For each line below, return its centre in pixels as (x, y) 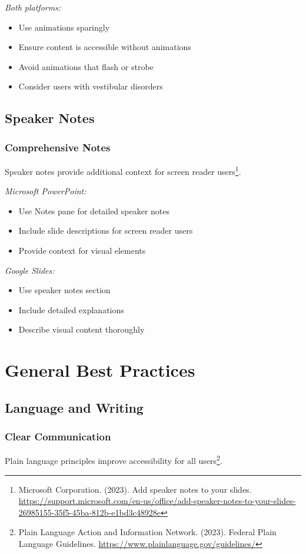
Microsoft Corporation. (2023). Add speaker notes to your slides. (135, 489)
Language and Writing (74, 407)
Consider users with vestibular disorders (91, 86)
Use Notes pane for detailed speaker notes (94, 210)
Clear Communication (58, 437)
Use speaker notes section (64, 290)
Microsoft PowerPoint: (46, 191)
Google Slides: (30, 270)
